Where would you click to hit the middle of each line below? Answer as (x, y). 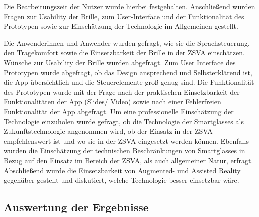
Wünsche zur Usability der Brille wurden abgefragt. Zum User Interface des (120, 62)
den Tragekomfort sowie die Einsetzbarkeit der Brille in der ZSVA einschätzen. (124, 53)
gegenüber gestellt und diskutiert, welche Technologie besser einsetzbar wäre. (122, 180)
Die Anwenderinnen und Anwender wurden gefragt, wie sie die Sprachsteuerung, (127, 43)
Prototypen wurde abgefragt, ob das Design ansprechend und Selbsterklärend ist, (128, 72)
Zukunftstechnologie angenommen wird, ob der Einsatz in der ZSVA (108, 131)
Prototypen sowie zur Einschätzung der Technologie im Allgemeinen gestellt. (121, 26)
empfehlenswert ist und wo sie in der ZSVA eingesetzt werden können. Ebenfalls (126, 140)
